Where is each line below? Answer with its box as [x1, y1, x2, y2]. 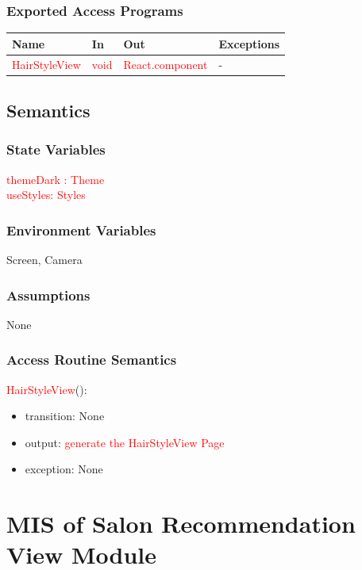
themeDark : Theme [6, 170, 105, 187]
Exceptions [218, 35, 280, 52]
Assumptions [6, 285, 90, 304]
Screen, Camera [6, 251, 83, 268]
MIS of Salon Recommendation [6, 507, 356, 540]
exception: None [25, 461, 103, 477]
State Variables [6, 140, 106, 159]
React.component [123, 55, 208, 72]
